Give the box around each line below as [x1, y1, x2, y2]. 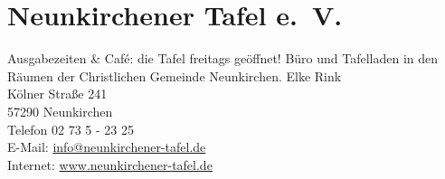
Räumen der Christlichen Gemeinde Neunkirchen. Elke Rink [7, 66, 342, 85]
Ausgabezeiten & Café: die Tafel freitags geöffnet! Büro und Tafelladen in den [7, 49, 439, 68]
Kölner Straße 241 [7, 84, 108, 103]
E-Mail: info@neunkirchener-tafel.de [7, 137, 206, 156]
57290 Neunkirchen [7, 101, 113, 120]
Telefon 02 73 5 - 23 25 [7, 119, 134, 138]
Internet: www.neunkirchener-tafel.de [7, 155, 213, 174]
